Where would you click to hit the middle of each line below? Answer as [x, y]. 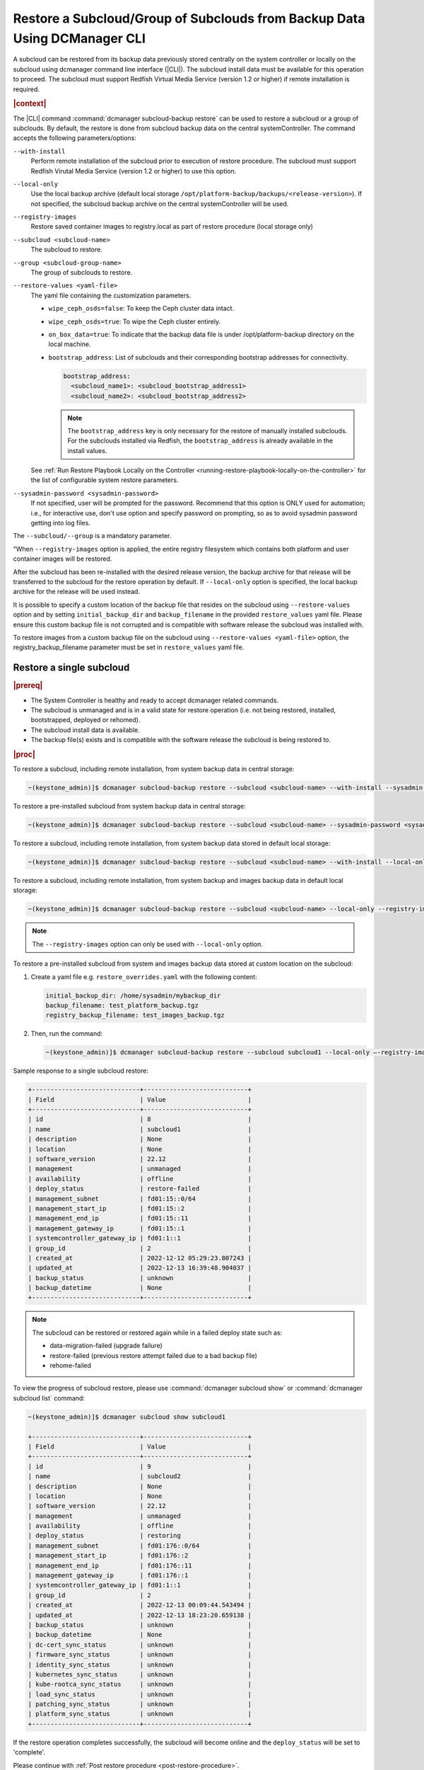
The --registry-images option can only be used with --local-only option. [147, 944]
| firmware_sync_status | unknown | [140, 1655]
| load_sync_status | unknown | [140, 1694]
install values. [87, 450]
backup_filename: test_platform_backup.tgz [122, 1005]
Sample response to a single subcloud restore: [81, 1071]
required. [26, 89]
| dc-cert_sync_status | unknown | [140, 1645]
